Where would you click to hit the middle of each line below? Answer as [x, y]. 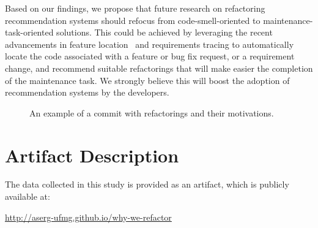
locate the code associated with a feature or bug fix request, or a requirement [150, 56]
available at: [28, 196]
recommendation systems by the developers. [87, 92]
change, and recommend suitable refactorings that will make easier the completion [159, 68]
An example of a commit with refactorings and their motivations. [152, 112]
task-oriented [29, 32]
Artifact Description [92, 155]
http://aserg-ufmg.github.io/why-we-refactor [88, 217]
